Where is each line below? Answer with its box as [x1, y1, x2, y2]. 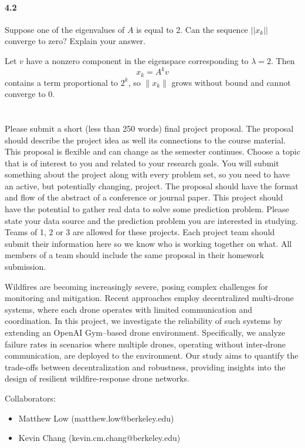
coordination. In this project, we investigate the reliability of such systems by [5, 315, 283, 327]
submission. [5, 260, 46, 273]
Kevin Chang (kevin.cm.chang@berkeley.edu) [18, 432, 181, 444]
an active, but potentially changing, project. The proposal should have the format [5, 179, 299, 192]
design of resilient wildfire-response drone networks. [5, 372, 189, 385]
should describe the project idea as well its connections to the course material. [5, 133, 286, 146]
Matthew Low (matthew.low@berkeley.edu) [18, 412, 174, 424]
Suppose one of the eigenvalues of [5, 23, 125, 35]
